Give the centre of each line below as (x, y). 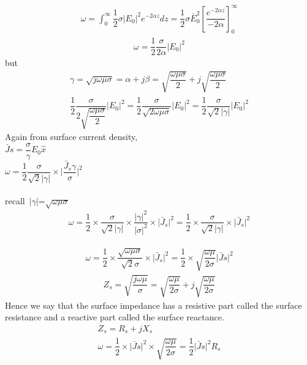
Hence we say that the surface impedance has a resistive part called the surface (153, 305)
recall (15, 201)
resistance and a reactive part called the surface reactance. (115, 317)
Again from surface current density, (71, 137)
